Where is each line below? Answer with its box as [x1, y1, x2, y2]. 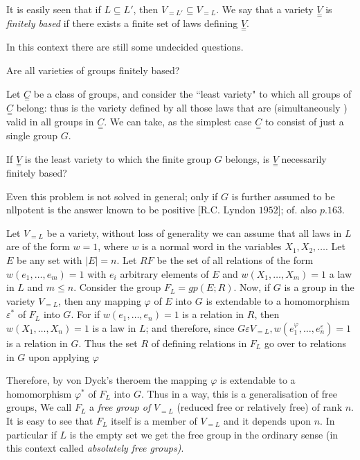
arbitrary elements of [120, 266, 209, 281]
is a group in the [284, 280, 354, 294]
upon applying [28, 349, 89, 364]
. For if [71, 307, 100, 321]
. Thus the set [78, 336, 138, 351]
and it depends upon [223, 414, 312, 427]
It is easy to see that [6, 414, 93, 427]
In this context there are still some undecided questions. [6, 39, 244, 54]
